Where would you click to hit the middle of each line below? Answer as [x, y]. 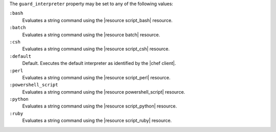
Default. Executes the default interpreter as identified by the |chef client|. [99, 63]
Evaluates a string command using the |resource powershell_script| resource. [104, 92]
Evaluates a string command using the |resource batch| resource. [91, 35]
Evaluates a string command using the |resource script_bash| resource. [97, 20]
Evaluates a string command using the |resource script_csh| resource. [96, 49]
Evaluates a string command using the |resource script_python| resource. [100, 106]
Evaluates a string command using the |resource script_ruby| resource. [97, 121]
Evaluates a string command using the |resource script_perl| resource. [96, 77]
